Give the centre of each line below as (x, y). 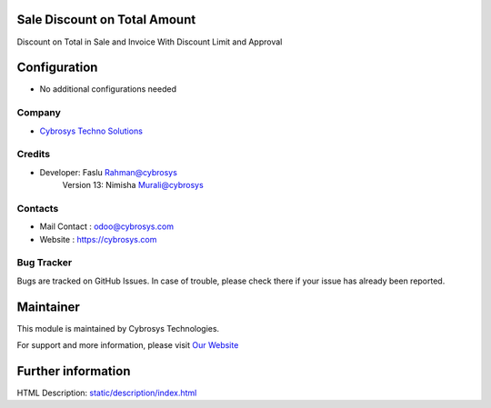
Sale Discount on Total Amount (106, 20)
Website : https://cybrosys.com (98, 239)
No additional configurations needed (108, 89)
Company (39, 113)
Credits (33, 154)
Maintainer (49, 307)
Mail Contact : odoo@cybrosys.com (107, 226)
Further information (74, 371)
